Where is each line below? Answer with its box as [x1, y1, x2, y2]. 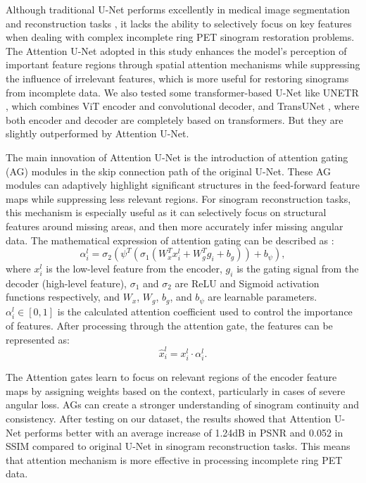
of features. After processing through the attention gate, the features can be [6, 318, 333, 333]
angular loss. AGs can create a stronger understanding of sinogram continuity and [6, 397, 360, 412]
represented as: [6, 332, 70, 346]
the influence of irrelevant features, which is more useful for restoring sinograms [6, 70, 349, 85]
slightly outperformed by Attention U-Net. [6, 126, 189, 141]
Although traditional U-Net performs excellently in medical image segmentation [6, 2, 351, 16]
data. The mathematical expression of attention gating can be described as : [6, 232, 334, 247]
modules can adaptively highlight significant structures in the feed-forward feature [6, 177, 360, 192]
